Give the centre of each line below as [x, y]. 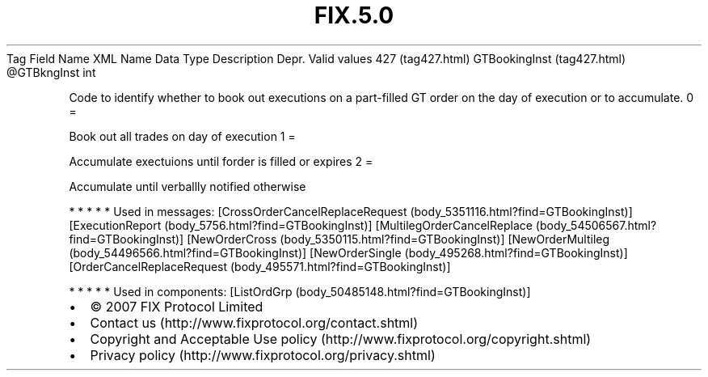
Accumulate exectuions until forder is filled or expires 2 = [221, 161]
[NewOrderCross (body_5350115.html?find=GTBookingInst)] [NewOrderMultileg [398, 239]
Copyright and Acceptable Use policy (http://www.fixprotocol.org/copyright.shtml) [341, 339]
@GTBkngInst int [51, 72]
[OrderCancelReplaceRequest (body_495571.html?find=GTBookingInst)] [260, 266]
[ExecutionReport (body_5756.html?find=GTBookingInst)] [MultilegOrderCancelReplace [301, 225]
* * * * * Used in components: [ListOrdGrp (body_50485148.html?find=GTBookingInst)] [300, 291]
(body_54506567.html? [596, 225]
